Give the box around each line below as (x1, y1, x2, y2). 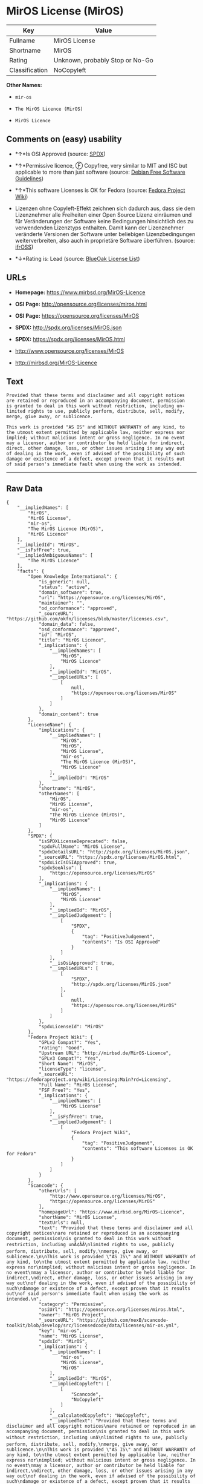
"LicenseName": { (28, 722, 71, 728)
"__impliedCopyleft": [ (49, 1381, 110, 1387)
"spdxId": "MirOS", (38, 1339, 88, 1345)
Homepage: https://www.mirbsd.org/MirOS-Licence (14, 289, 146, 296)
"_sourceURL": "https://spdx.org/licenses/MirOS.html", (38, 855, 182, 861)
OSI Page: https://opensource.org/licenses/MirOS (14, 312, 140, 319)
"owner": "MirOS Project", (38, 1312, 107, 1318)
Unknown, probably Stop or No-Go (53, 56, 154, 64)
